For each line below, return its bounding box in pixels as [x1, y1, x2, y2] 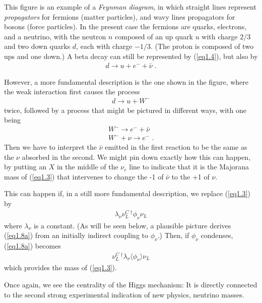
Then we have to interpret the [4, 142, 97, 152]
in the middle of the [56, 161, 118, 172]
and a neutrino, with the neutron [4, 31, 106, 41]
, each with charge [76, 41, 133, 51]
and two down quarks [4, 41, 71, 51]
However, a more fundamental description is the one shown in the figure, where [4, 76, 248, 87]
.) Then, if [157, 230, 189, 240]
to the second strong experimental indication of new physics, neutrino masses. [4, 289, 244, 299]
